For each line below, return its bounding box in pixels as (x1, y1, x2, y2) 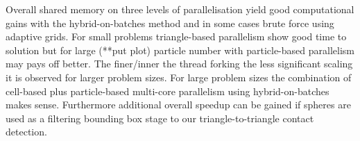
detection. (6, 124, 47, 139)
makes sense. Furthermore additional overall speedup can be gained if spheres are (6, 97, 351, 112)
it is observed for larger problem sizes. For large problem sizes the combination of (6, 69, 352, 84)
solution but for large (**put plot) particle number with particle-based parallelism (6, 42, 354, 57)
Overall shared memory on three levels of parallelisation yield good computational (6, 2, 354, 16)
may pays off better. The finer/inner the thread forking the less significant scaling (6, 56, 353, 71)
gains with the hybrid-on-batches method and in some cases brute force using (6, 15, 334, 30)
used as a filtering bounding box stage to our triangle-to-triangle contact (6, 110, 314, 125)
